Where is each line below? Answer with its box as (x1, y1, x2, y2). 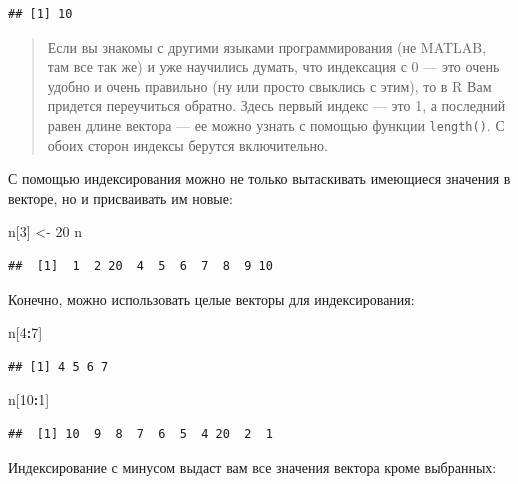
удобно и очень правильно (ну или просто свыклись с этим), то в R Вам (47, 75, 492, 96)
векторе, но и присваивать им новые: (8, 187, 233, 208)
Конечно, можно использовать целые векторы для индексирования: (8, 288, 415, 309)
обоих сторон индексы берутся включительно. (47, 134, 328, 155)
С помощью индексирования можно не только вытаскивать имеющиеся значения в (8, 168, 511, 189)
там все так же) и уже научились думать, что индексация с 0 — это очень (47, 56, 500, 77)
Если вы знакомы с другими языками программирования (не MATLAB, (47, 36, 487, 57)
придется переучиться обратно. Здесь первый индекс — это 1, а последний (47, 95, 506, 116)
